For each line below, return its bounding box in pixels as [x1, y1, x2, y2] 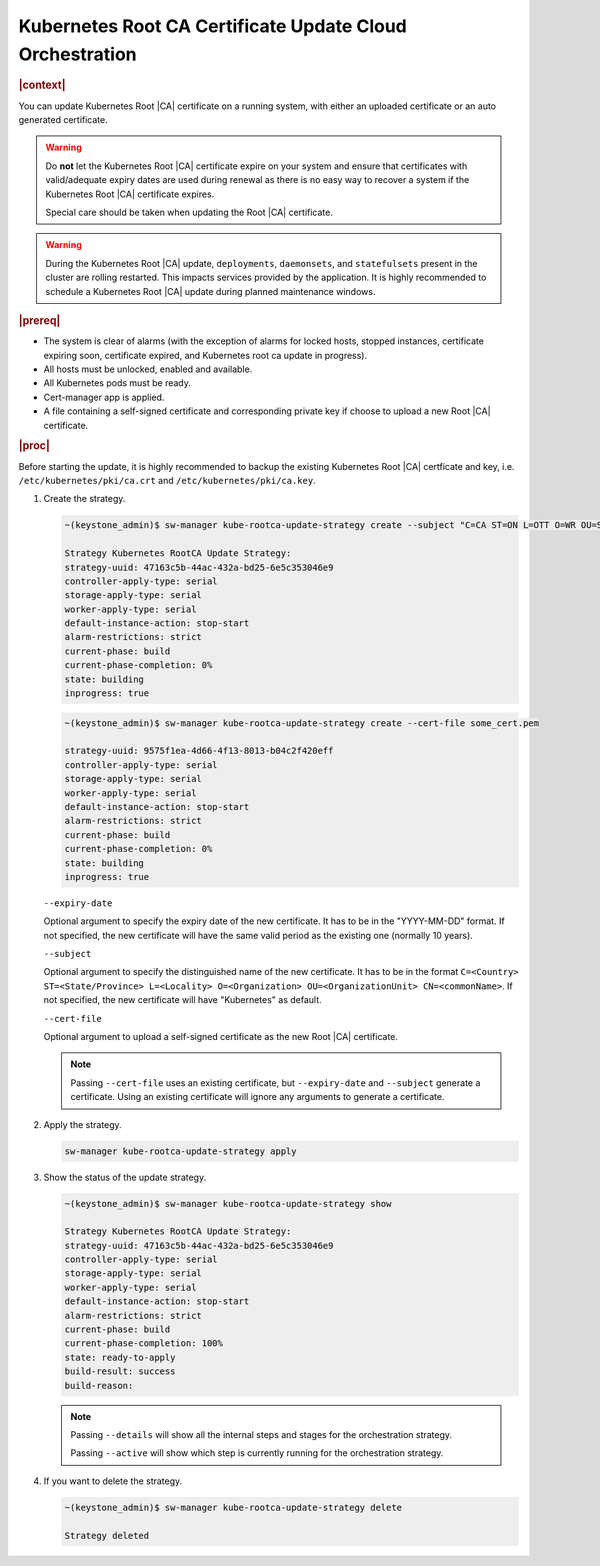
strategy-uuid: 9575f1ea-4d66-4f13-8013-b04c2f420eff [64, 745, 334, 757]
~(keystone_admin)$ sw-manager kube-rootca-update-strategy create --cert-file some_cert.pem [64, 717, 540, 729]
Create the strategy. [43, 493, 126, 505]
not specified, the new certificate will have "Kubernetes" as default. [43, 994, 322, 1006]
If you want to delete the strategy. [43, 1475, 183, 1487]
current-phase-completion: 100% [64, 1338, 224, 1349]
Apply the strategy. [43, 1118, 122, 1130]
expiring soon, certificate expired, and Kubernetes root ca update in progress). [43, 349, 368, 361]
